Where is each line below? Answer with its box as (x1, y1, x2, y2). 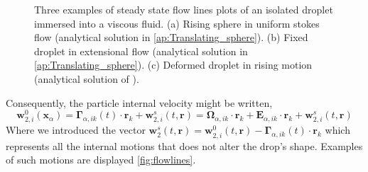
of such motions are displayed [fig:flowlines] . (6, 152, 196, 167)
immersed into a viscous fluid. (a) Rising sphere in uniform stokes (34, 16, 320, 30)
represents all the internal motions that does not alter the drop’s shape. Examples (6, 138, 363, 153)
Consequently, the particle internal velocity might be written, (6, 95, 273, 110)
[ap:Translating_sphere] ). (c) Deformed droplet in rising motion (34, 57, 313, 72)
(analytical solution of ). (34, 71, 139, 86)
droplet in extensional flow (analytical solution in (34, 43, 248, 58)
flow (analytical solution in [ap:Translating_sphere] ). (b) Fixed (34, 30, 308, 45)
